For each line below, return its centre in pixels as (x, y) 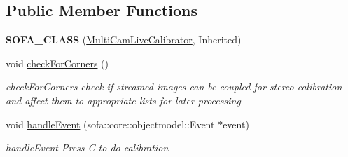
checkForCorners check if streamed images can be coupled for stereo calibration (174, 87)
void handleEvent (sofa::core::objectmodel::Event (110, 124)
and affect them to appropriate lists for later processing (123, 100)
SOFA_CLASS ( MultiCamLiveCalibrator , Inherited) (124, 40)
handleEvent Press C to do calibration (87, 148)
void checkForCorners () (57, 63)
